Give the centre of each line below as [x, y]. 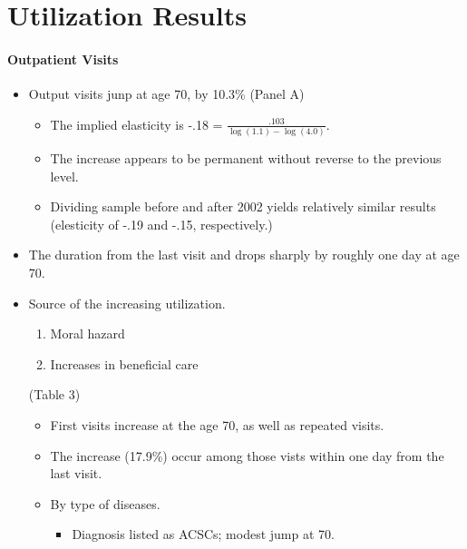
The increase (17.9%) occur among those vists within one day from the [247, 455]
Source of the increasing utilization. [127, 303]
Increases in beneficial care [124, 363]
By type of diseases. [105, 503]
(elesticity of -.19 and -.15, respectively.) [161, 224]
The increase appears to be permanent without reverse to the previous [246, 158]
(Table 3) [54, 394]
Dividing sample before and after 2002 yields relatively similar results [243, 206]
